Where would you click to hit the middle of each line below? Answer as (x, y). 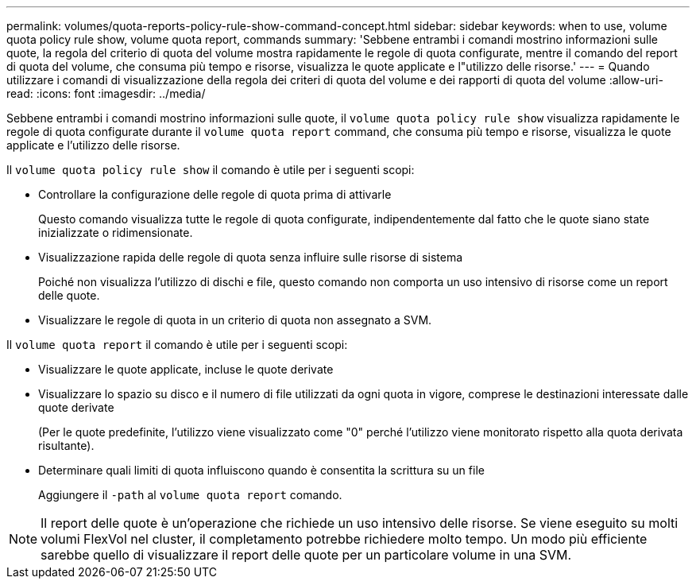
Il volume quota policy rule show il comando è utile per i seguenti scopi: (211, 170)
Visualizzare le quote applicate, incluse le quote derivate (186, 369)
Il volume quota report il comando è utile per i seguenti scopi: (177, 345)
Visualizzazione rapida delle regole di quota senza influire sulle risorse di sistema (251, 257)
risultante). (66, 446)
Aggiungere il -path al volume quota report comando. (190, 495)
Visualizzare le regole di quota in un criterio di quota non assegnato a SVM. (235, 320)
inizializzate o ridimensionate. (116, 232)
